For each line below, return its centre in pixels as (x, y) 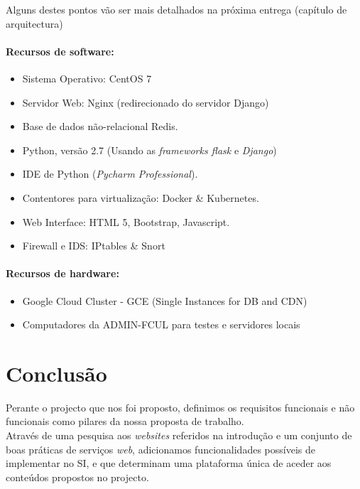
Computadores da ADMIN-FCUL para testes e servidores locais (161, 324)
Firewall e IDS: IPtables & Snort (94, 246)
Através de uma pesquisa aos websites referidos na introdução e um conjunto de (179, 435)
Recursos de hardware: (62, 273)
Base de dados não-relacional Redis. (100, 126)
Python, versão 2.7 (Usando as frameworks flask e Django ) (149, 150)
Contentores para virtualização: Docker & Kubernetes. (141, 197)
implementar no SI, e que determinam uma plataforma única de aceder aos (169, 463)
